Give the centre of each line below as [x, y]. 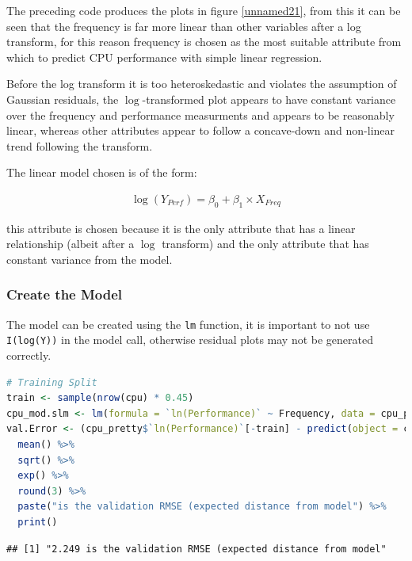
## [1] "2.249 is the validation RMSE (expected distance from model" [196, 549]
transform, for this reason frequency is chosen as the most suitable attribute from [204, 42]
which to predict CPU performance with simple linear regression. [164, 57]
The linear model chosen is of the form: [102, 172]
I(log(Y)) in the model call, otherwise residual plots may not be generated [190, 340]
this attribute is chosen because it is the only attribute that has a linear [181, 228]
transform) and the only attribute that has [265, 244]
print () [38, 523]
